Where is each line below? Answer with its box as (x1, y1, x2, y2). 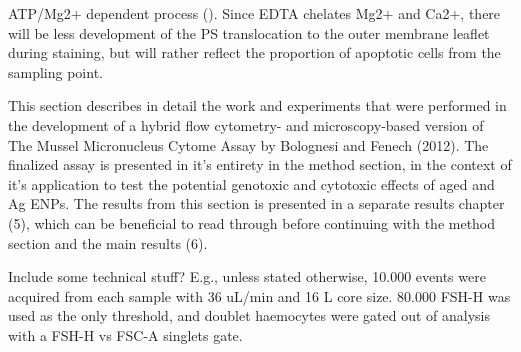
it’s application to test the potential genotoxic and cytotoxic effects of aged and (8, 173, 495, 194)
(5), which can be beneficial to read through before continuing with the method (8, 212, 496, 233)
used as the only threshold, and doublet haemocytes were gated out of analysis (8, 305, 490, 326)
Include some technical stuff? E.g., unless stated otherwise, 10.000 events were (8, 266, 486, 287)
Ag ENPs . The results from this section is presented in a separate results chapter (8, 193, 505, 214)
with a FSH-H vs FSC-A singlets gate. (8, 324, 243, 345)
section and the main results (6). (8, 232, 208, 253)
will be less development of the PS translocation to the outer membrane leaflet (8, 22, 490, 43)
